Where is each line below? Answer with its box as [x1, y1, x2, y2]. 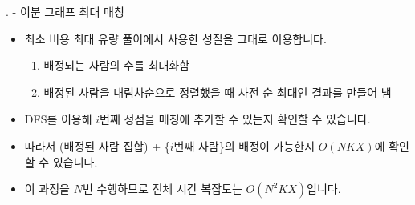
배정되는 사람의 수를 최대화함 [43, 57, 190, 74]
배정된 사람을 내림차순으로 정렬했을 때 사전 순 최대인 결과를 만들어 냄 [43, 83, 392, 100]
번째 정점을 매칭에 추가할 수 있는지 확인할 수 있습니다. [100, 111, 371, 127]
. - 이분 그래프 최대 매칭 [6, 3, 124, 19]
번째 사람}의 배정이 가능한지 [173, 137, 315, 154]
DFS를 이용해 [24, 111, 92, 127]
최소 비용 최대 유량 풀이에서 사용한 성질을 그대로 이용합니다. [24, 30, 327, 46]
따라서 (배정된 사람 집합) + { [24, 137, 170, 154]
